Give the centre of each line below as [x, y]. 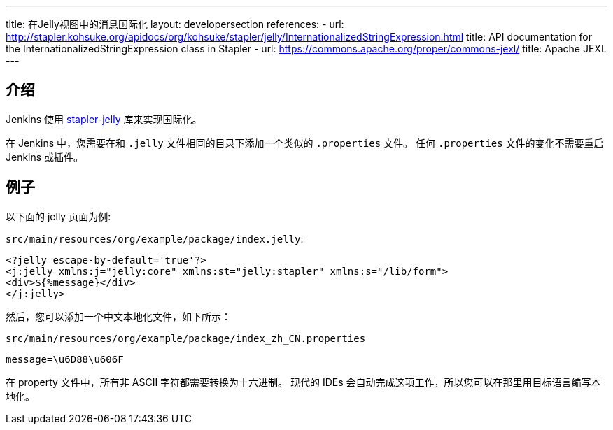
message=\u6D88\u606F [65, 359]
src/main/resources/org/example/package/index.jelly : [155, 238]
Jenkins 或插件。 [45, 157]
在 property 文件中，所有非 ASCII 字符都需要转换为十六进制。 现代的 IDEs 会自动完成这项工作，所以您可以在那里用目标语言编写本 [303, 382]
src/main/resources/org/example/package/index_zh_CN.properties [186, 338]
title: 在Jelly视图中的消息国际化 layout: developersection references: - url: [175, 24]
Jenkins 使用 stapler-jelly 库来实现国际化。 [104, 119]
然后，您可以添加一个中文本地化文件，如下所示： [118, 316]
